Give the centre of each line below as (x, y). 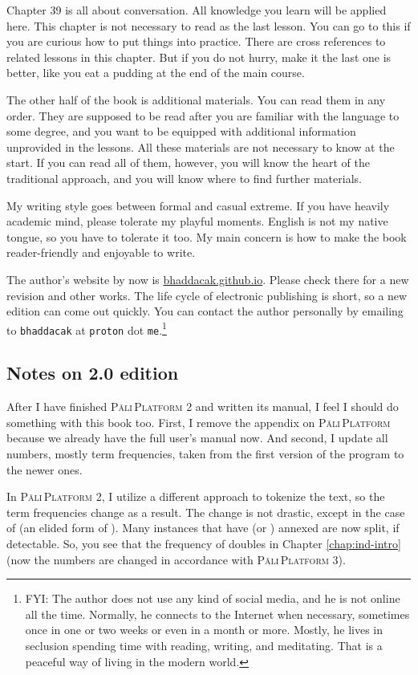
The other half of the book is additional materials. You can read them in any (196, 99)
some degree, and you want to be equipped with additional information (181, 131)
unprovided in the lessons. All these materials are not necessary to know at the (201, 146)
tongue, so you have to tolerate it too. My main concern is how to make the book (207, 236)
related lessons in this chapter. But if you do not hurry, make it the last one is (199, 57)
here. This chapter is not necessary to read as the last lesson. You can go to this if (209, 25)
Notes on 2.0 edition (93, 373)
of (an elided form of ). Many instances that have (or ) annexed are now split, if (203, 528)
